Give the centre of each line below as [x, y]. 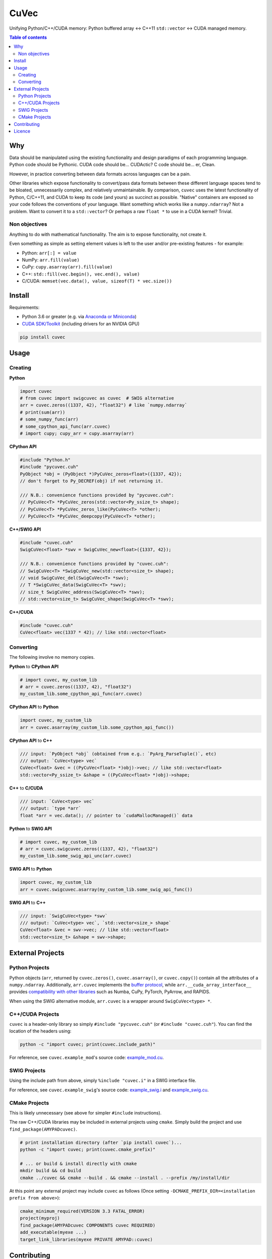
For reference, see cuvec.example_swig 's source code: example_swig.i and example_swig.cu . [109, 1090]
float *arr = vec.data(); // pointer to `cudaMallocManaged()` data [106, 815]
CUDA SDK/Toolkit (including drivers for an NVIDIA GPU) [81, 324]
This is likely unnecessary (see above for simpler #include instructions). [85, 1112]
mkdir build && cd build [51, 1171]
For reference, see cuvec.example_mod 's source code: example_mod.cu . [87, 1058]
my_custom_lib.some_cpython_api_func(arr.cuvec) [81, 694]
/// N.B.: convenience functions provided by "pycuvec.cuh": [97, 495]
